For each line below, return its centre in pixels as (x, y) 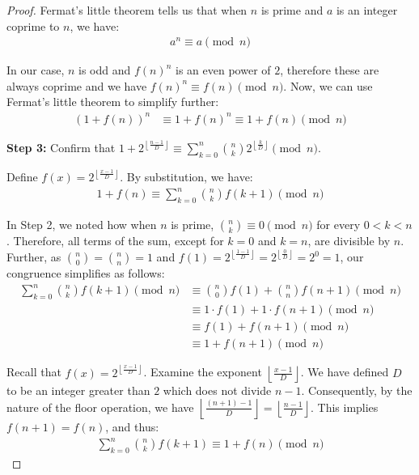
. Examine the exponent (203, 372)
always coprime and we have (77, 85)
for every (339, 225)
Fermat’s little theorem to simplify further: (113, 102)
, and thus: (132, 427)
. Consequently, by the (357, 390)
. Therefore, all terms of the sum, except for (115, 241)
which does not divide (217, 390)
